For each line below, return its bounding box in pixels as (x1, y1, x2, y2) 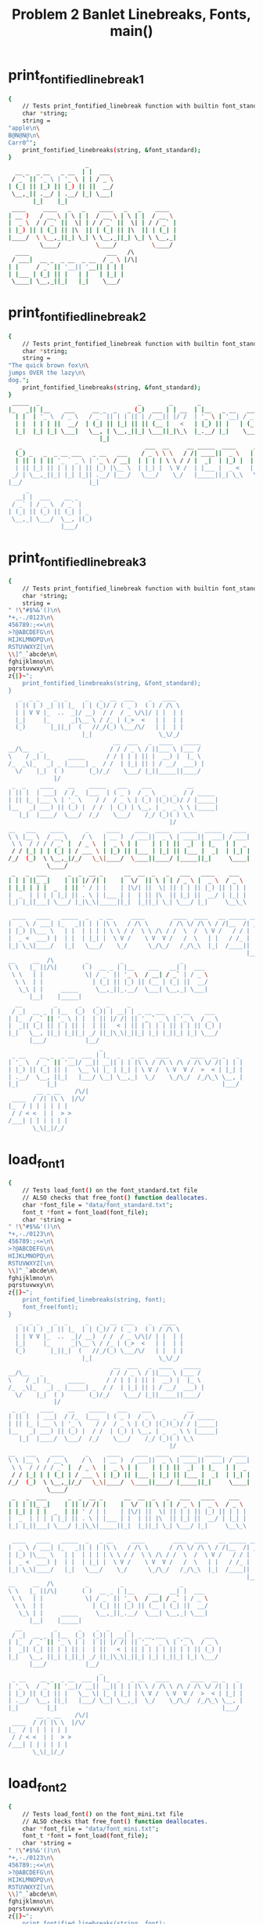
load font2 (8, 1774, 67, 1795)
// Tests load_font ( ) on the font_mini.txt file (22, 1810, 184, 1818)
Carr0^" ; (8, 139, 37, 147)
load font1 (8, 1150, 65, 1171)
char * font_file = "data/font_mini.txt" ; (22, 1824, 159, 1833)
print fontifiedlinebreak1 (8, 67, 145, 87)
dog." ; (8, 377, 30, 384)
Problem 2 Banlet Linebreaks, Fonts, (11, 5, 252, 24)
